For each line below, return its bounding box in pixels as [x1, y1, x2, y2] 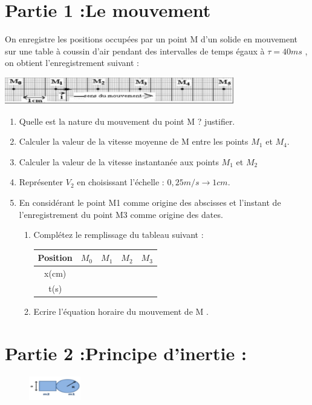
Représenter [19, 176, 63, 188]
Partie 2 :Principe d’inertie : [5, 340, 247, 365]
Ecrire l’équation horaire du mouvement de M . [33, 305, 209, 318]
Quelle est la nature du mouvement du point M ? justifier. [19, 114, 235, 127]
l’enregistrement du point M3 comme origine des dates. [19, 208, 223, 220]
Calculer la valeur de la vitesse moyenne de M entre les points [19, 135, 249, 148]
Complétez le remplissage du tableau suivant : [33, 228, 204, 241]
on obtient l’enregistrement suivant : [5, 56, 139, 69]
